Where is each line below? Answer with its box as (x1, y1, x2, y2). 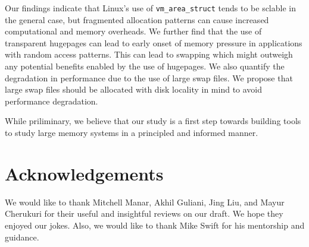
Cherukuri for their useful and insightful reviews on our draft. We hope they (5, 207, 283, 220)
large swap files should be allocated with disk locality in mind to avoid (5, 83, 263, 96)
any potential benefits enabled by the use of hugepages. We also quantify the (5, 60, 285, 72)
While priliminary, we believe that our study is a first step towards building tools (5, 115, 301, 127)
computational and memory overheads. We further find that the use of (5, 25, 262, 37)
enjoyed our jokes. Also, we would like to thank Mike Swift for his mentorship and (5, 218, 305, 231)
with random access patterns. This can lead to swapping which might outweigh (5, 48, 293, 61)
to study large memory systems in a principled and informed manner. (5, 126, 258, 138)
